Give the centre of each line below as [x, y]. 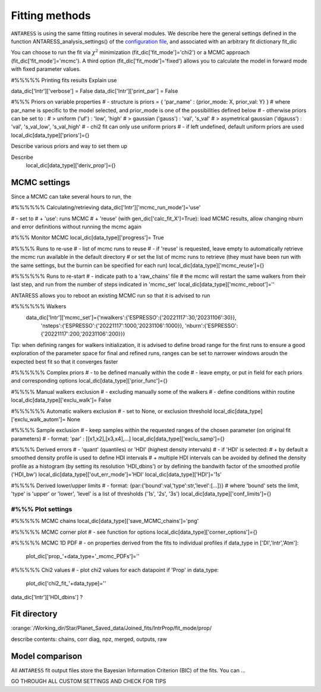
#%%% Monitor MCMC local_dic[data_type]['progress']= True [88, 237]
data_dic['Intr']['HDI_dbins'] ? [47, 597]
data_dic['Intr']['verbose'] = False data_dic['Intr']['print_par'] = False [95, 91]
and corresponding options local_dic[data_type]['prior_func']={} [89, 381]
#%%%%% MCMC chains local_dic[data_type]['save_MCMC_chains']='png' [105, 521]
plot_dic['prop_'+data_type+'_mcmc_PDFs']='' [83, 556]
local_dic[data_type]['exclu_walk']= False [61, 400]
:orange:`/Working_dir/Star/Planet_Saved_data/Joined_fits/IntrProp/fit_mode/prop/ [111, 628]
